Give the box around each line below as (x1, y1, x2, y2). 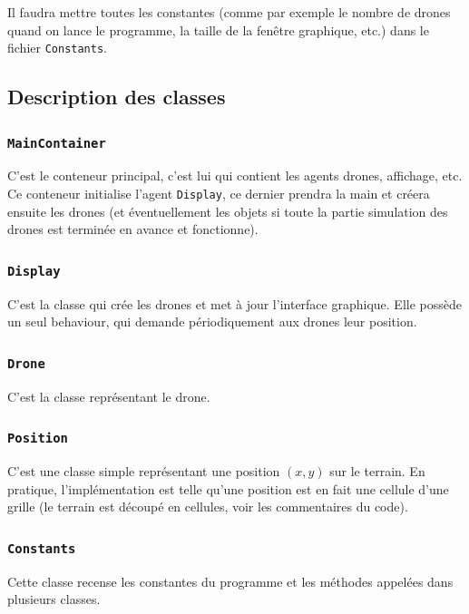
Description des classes (7, 83, 226, 111)
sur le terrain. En (329, 461, 425, 480)
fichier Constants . (7, 38, 107, 57)
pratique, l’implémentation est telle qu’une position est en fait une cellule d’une (7, 479, 449, 498)
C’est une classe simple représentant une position (7, 461, 280, 480)
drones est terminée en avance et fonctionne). (7, 219, 259, 239)
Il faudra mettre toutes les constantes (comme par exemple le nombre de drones (7, 3, 451, 21)
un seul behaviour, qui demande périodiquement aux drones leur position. (7, 312, 417, 331)
